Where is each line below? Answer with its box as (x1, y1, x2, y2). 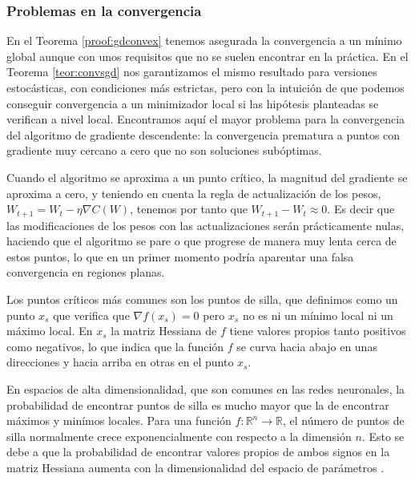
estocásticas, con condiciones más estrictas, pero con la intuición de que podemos (6, 79, 405, 95)
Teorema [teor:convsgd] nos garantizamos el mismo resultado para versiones (6, 63, 377, 80)
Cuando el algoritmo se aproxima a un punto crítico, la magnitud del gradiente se (6, 168, 408, 185)
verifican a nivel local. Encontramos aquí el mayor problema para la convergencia (6, 111, 405, 127)
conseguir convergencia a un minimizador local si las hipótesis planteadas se (6, 95, 379, 111)
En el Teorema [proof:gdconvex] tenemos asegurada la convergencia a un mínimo (6, 32, 402, 49)
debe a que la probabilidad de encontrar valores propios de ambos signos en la (6, 443, 390, 460)
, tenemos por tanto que (130, 200, 248, 217)
